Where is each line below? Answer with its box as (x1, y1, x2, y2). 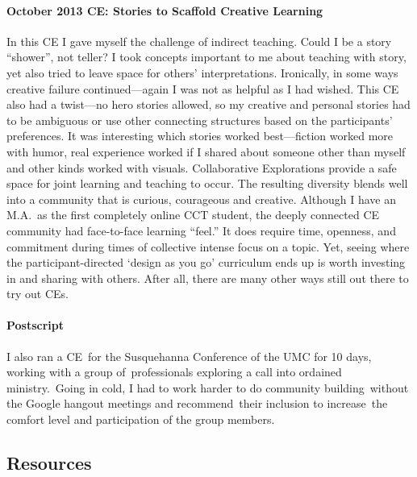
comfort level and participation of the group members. (6, 411, 275, 428)
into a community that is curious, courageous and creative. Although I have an (6, 190, 396, 207)
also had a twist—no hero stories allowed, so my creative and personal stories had (6, 96, 411, 113)
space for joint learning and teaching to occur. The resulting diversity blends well (6, 175, 408, 192)
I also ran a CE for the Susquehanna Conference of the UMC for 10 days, (6, 347, 372, 364)
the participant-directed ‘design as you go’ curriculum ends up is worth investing (6, 254, 406, 271)
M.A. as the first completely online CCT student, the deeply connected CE (6, 206, 380, 223)
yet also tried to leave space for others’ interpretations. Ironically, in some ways (6, 64, 398, 81)
